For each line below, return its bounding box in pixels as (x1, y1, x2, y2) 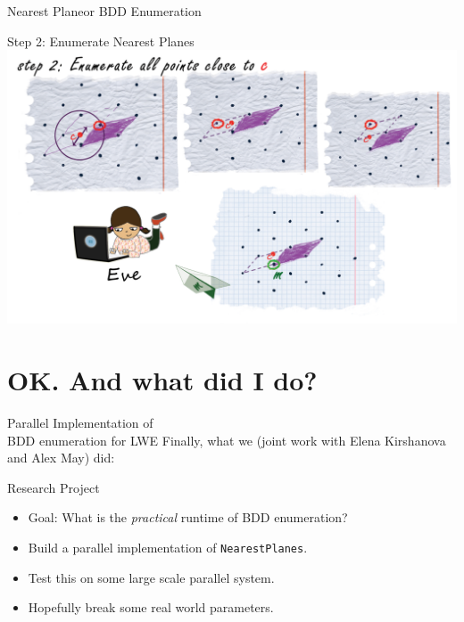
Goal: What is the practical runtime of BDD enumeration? (28, 508, 348, 527)
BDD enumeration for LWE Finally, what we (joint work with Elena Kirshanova (7, 430, 446, 449)
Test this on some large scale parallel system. (28, 568, 275, 586)
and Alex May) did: (7, 448, 115, 467)
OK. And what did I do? (7, 362, 318, 398)
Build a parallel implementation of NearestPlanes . (28, 538, 308, 556)
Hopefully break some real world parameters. (28, 598, 274, 617)
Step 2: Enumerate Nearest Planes (7, 31, 195, 50)
